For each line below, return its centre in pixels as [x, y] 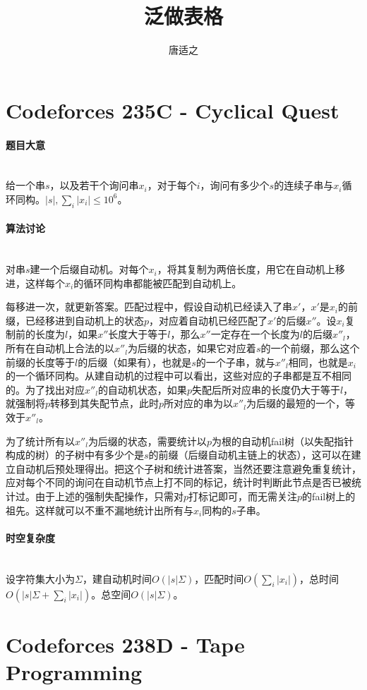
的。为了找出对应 [45, 389]
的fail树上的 [329, 496]
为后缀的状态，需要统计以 [147, 441]
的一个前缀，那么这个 [310, 348]
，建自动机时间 [117, 578]
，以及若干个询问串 [94, 185]
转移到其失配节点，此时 [105, 403]
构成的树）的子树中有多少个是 [75, 455]
